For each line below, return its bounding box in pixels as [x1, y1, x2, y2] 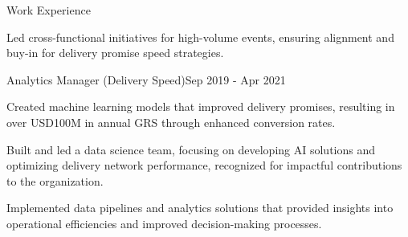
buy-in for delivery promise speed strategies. [6, 44, 224, 61]
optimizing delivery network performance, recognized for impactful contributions [6, 157, 402, 174]
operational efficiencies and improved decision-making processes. [6, 215, 322, 231]
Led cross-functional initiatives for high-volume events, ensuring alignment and [6, 28, 394, 45]
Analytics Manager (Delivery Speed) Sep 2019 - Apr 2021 [6, 71, 286, 88]
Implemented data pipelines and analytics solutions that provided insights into [6, 199, 394, 216]
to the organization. [6, 172, 104, 189]
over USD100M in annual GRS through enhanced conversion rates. [6, 113, 336, 130]
